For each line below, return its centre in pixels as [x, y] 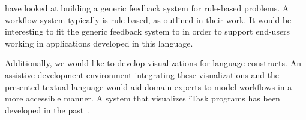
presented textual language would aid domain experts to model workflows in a [148, 86]
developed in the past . [48, 110]
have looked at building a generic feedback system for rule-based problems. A [147, 8]
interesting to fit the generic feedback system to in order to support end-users [148, 31]
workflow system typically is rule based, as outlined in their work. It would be [148, 19]
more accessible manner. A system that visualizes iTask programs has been [142, 98]
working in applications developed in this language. [99, 43]
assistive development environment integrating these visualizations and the [142, 74]
